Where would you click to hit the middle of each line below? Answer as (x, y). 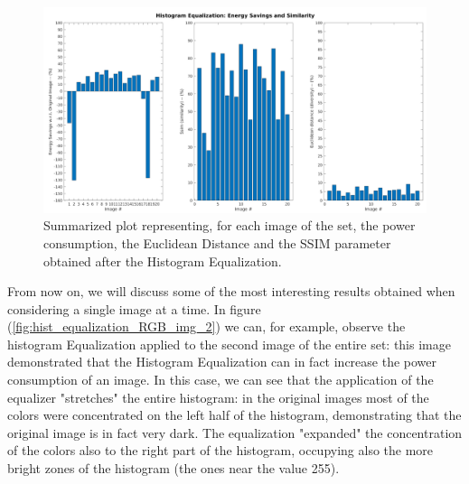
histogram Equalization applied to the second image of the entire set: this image (229, 344)
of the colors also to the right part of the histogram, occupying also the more (220, 450)
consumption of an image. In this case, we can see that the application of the (220, 380)
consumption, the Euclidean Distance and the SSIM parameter (217, 242)
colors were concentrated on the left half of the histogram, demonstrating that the (234, 415)
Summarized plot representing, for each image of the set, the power (230, 225)
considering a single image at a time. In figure (134, 308)
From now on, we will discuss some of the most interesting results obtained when (231, 291)
